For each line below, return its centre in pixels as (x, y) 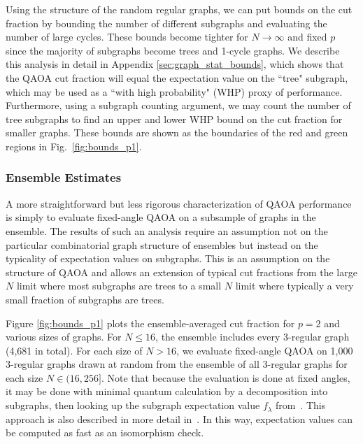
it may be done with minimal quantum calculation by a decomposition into (167, 391)
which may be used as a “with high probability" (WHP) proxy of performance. (174, 91)
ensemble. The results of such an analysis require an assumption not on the (167, 230)
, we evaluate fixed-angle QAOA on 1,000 (265, 350)
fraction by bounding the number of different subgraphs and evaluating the (166, 23)
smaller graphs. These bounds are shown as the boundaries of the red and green (177, 133)
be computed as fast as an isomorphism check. (105, 432)
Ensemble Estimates (64, 177)
